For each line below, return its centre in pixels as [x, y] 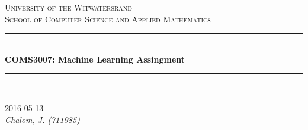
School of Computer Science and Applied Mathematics [108, 19]
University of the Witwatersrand [69, 7]
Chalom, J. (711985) [42, 119]
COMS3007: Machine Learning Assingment [95, 59]
